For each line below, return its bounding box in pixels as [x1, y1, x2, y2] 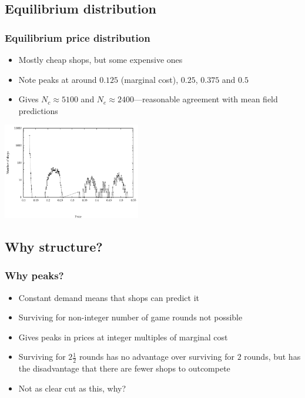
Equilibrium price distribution [5, 30, 150, 45]
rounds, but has [244, 350, 301, 363]
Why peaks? [5, 268, 64, 283]
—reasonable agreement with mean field [134, 93, 278, 105]
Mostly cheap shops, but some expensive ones [18, 53, 183, 65]
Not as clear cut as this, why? [18, 382, 126, 394]
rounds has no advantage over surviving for [79, 350, 234, 363]
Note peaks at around [18, 73, 97, 85]
